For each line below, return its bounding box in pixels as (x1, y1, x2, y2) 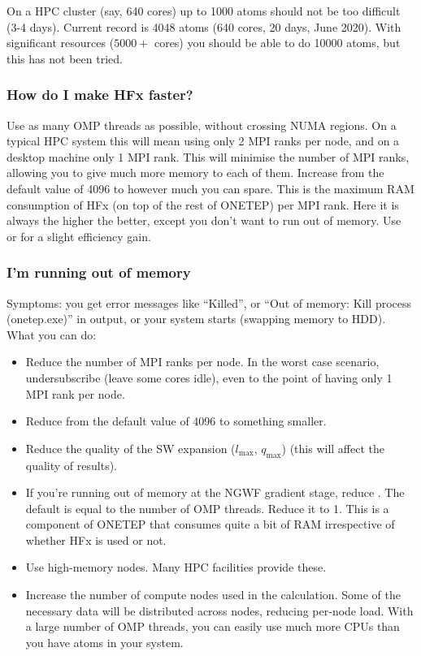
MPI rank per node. (25, 385, 125, 402)
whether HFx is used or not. (25, 531, 167, 548)
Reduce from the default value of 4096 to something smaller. (25, 412, 327, 429)
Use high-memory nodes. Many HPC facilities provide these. (25, 559, 327, 576)
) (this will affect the (281, 439, 385, 456)
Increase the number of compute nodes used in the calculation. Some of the (25, 586, 401, 603)
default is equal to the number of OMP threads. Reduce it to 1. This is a (25, 499, 389, 516)
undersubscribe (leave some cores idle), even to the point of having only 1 (25, 369, 393, 386)
